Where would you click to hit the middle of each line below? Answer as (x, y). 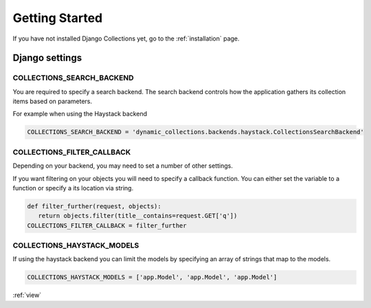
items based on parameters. (53, 101)
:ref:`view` (27, 295)
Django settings (47, 58)
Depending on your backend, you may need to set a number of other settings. (123, 166)
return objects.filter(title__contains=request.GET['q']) (138, 216)
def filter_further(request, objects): (94, 206)
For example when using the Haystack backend (80, 114)
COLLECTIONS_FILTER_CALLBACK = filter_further (107, 225)
